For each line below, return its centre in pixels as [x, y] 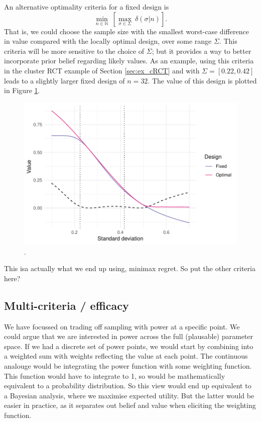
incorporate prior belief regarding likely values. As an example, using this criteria [129, 61]
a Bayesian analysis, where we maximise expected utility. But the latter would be [129, 395]
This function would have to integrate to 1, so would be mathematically [115, 375]
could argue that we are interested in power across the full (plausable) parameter [129, 336]
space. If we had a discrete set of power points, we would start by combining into [129, 346]
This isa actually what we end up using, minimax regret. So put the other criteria [130, 268]
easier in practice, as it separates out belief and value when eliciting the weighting [130, 405]
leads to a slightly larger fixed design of [64, 80]
